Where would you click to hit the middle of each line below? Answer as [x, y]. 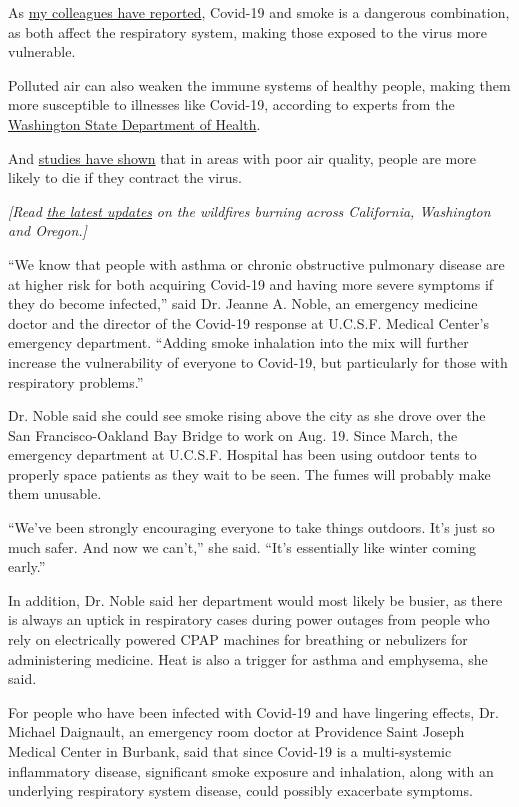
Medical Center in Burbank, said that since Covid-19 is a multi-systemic [230, 751]
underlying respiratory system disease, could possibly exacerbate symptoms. [240, 790]
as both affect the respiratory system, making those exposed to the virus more [248, 31]
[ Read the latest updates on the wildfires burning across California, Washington [249, 210]
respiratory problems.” [76, 381]
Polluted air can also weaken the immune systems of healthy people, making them [259, 84]
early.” [27, 566]
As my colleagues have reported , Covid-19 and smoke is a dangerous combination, [259, 12]
